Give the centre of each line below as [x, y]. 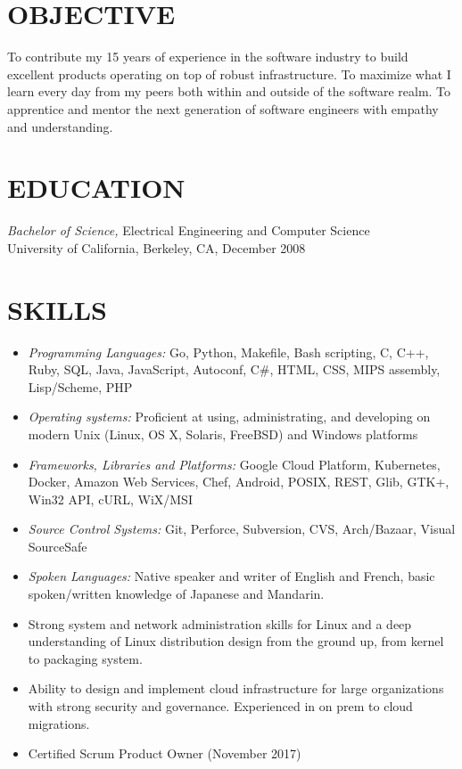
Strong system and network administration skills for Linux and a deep [220, 623]
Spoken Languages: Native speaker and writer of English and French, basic [231, 576]
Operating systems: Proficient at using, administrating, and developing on [229, 417]
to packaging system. [85, 658]
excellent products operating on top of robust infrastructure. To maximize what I [229, 74]
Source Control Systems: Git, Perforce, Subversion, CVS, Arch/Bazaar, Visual [242, 529]
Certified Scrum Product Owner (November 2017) [165, 753]
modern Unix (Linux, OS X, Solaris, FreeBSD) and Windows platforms [223, 434]
